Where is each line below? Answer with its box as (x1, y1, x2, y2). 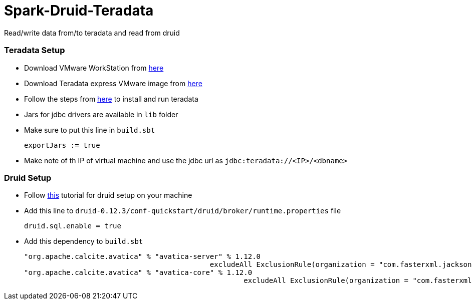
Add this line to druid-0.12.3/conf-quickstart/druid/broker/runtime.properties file (24, 206, 341, 215)
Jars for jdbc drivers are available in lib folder (24, 110, 178, 119)
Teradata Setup (4, 45, 65, 56)
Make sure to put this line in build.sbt (24, 125, 155, 134)
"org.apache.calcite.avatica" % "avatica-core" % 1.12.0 (24, 268, 253, 277)
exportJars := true (24, 141, 100, 149)
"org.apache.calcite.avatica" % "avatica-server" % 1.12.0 (24, 252, 261, 261)
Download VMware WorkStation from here (24, 63, 164, 72)
